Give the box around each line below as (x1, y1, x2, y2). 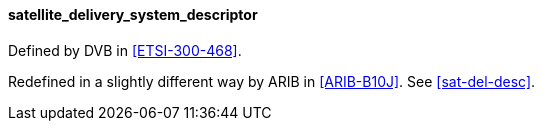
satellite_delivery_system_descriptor (8, 6, 258, 23)
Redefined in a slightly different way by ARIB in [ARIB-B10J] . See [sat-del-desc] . (8, 72, 536, 90)
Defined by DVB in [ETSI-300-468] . (8, 41, 242, 59)
